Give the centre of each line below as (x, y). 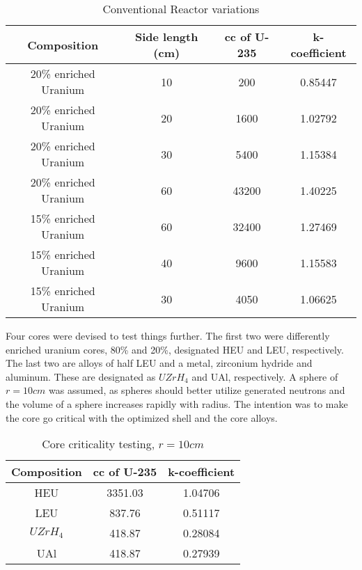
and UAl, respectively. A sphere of (265, 376)
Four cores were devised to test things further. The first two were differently (168, 335)
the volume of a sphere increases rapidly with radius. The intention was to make (177, 403)
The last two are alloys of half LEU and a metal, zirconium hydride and (159, 363)
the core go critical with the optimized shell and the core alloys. (142, 417)
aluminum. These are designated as (81, 376)
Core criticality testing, (99, 444)
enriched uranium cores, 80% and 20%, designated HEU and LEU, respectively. (175, 349)
